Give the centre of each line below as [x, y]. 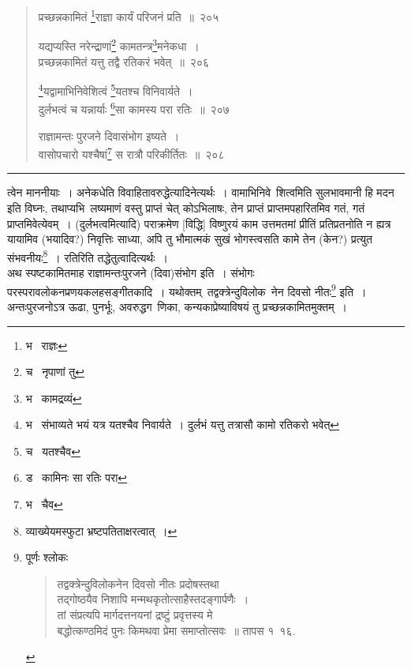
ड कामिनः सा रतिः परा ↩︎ [77, 477]
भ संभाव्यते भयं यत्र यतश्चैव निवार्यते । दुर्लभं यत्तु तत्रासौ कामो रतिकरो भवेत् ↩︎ [183, 425]
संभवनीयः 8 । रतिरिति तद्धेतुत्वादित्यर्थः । [88, 256]
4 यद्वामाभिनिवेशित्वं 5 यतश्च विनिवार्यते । [116, 90]
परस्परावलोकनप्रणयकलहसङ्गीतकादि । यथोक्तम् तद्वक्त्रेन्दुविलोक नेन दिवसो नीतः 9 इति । [187, 290]
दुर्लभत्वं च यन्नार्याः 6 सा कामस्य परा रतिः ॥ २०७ [134, 108]
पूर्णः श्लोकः [47, 557]
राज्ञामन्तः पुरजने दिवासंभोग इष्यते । [109, 135]
